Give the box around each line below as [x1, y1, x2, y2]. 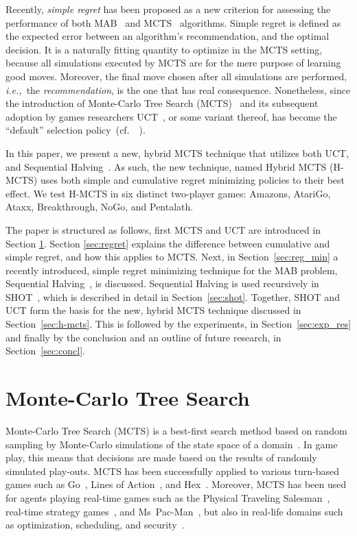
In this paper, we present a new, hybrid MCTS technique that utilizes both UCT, [5, 145, 349, 160]
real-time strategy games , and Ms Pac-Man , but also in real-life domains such [5, 504, 343, 518]
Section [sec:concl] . [5, 343, 85, 358]
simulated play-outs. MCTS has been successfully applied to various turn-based [5, 463, 340, 478]
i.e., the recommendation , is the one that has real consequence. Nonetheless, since [5, 82, 351, 97]
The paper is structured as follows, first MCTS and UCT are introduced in [5, 222, 321, 236]
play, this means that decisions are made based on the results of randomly [5, 450, 317, 465]
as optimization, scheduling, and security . [5, 517, 185, 532]
